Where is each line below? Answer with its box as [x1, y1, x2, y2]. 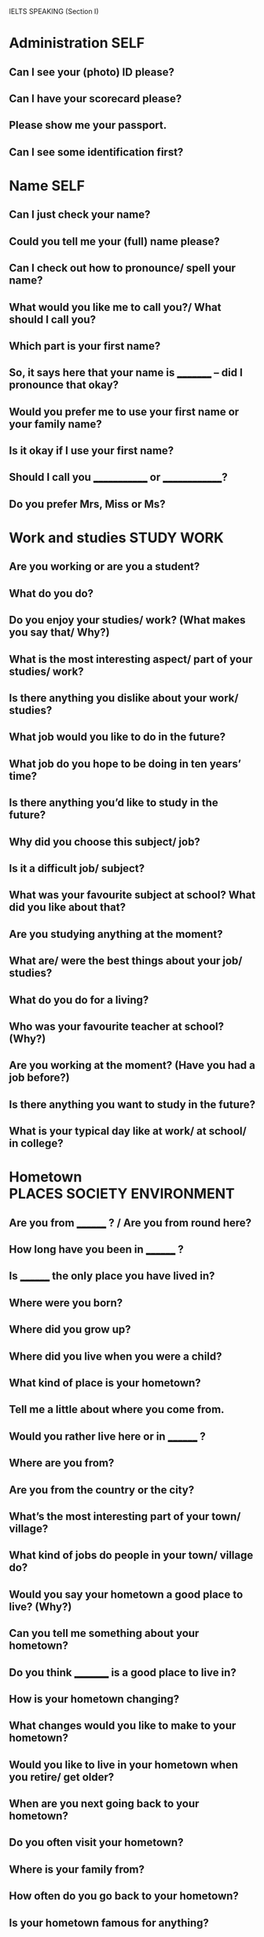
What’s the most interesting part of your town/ [9, 1510, 241, 1523]
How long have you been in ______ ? [9, 1243, 184, 1256]
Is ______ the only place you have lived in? [9, 1269, 215, 1283]
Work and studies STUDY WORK [9, 529, 225, 547]
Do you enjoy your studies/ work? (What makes [9, 613, 246, 627]
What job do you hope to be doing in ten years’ [9, 757, 242, 771]
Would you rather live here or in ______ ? [9, 1430, 207, 1443]
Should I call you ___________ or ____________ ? [9, 471, 228, 484]
